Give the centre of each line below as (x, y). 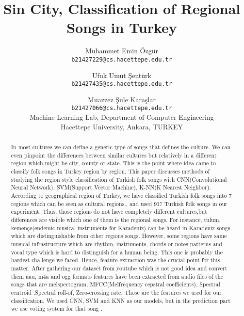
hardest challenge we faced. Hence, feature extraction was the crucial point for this (115, 260)
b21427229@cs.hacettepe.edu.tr (122, 59)
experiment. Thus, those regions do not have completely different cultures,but (109, 212)
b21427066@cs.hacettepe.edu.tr (122, 108)
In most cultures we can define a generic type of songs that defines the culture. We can (121, 147)
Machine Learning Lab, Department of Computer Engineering (122, 117)
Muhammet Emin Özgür (122, 51)
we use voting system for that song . (57, 308)
